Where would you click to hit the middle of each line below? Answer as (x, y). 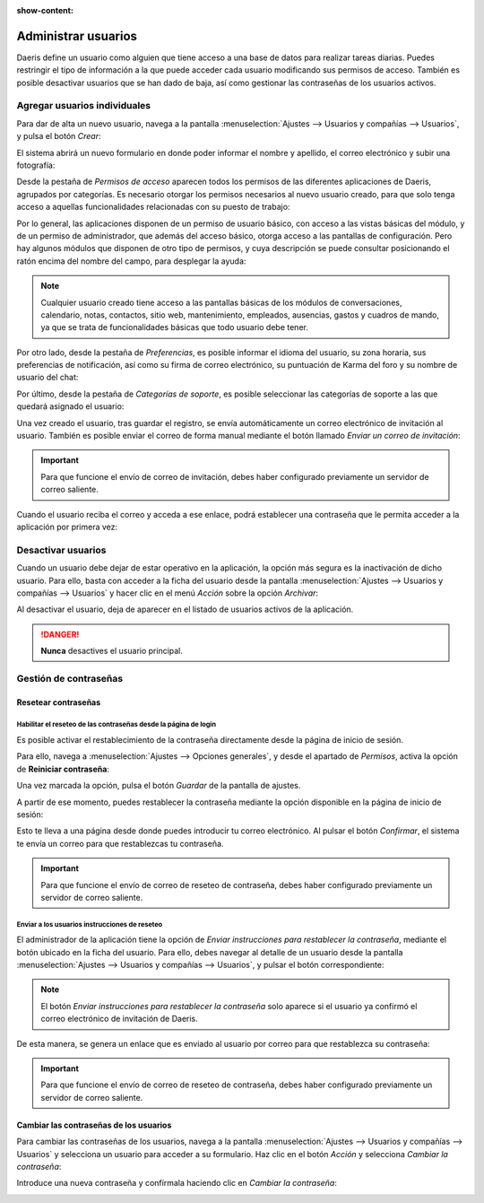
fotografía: (36, 165)
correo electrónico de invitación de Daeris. (120, 1019)
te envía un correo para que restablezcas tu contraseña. (120, 843)
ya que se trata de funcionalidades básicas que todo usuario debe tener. (174, 327)
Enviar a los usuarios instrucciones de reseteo (90, 924)
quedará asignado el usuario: (70, 406)
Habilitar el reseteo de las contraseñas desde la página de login (117, 725)
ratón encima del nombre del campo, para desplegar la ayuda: (131, 261)
